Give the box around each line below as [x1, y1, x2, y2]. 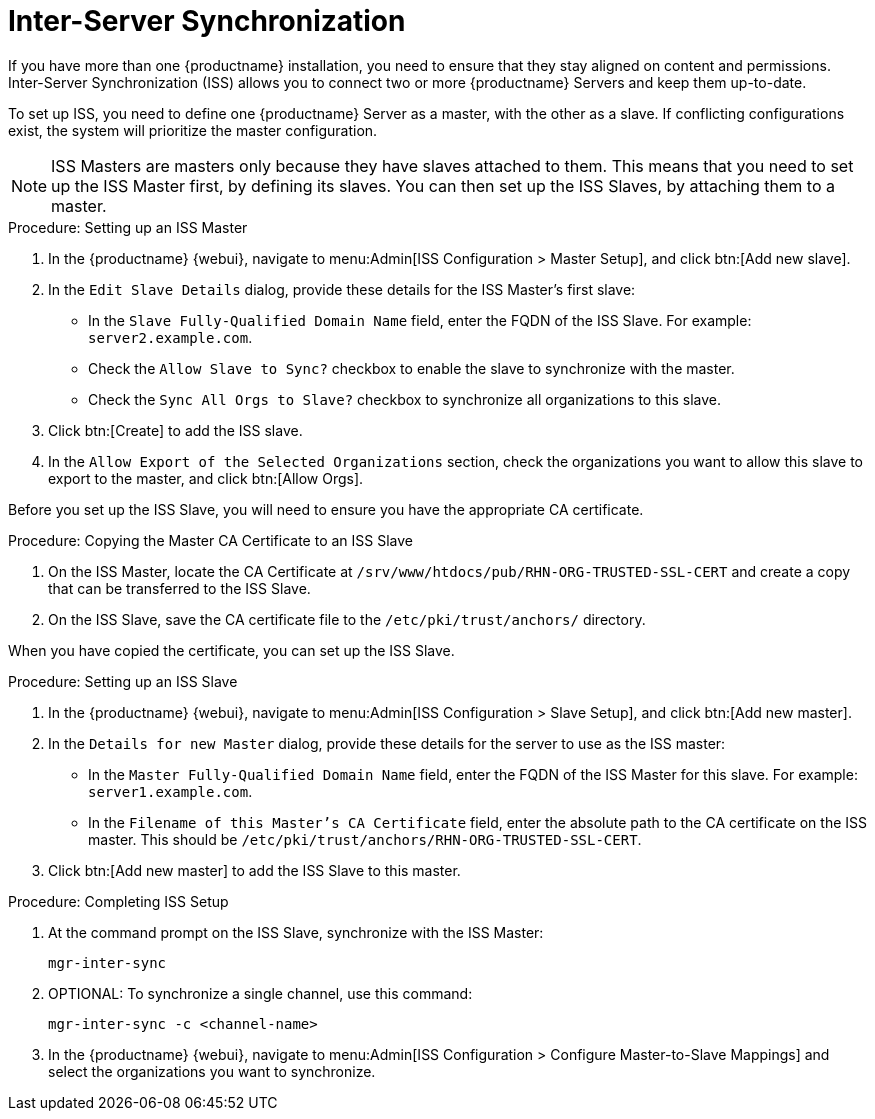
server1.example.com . [88, 782, 253, 800]
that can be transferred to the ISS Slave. [48, 579, 311, 597]
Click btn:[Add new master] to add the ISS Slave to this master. [48, 861, 461, 879]
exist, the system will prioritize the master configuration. [8, 121, 378, 139]
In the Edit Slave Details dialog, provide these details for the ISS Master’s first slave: [48, 280, 636, 298]
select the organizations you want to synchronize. [48, 1062, 376, 1080]
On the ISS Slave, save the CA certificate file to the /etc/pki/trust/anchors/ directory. [48, 610, 646, 628]
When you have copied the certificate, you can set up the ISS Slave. [8, 641, 455, 659]
